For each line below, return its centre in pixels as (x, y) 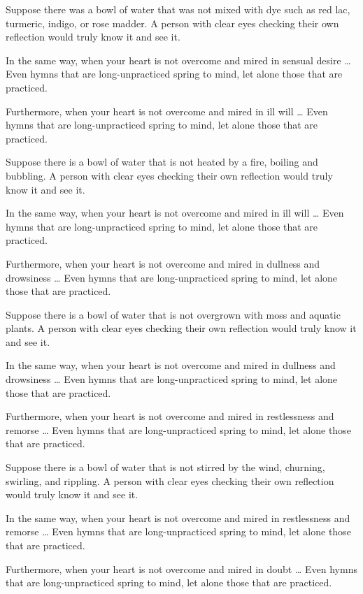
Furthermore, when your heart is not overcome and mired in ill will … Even (167, 111)
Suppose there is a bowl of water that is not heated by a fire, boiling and (162, 162)
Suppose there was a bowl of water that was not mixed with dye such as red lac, (178, 9)
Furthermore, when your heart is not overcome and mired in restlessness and (170, 416)
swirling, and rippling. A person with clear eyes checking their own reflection (170, 480)
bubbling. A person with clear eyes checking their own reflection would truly (169, 175)
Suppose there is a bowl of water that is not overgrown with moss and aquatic (173, 314)
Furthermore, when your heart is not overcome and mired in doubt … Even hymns (181, 568)
